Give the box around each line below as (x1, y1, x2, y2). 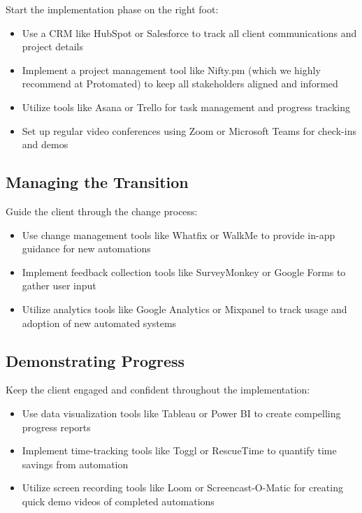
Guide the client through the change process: (6, 203, 198, 218)
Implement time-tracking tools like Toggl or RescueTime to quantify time (22, 443, 337, 458)
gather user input (22, 278, 96, 293)
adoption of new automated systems (22, 315, 177, 330)
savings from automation (22, 456, 129, 471)
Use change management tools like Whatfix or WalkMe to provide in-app (22, 227, 335, 242)
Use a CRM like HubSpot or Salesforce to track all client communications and (22, 25, 357, 40)
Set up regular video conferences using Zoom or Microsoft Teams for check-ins (22, 123, 356, 138)
